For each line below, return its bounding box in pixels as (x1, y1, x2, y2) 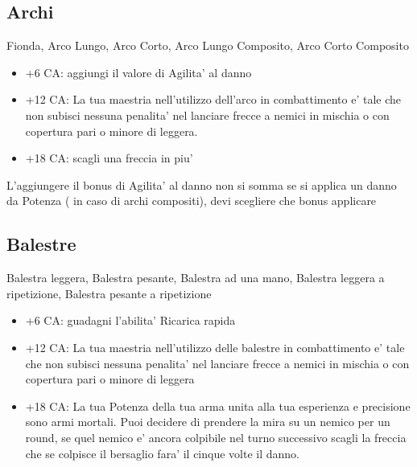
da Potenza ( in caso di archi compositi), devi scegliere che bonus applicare (6, 192, 377, 209)
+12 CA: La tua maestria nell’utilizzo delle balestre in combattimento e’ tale (25, 338, 405, 355)
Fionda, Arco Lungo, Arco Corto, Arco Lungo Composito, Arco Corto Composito (6, 37, 409, 54)
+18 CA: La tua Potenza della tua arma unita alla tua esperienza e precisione (25, 397, 411, 414)
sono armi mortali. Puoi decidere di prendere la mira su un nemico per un (25, 413, 390, 430)
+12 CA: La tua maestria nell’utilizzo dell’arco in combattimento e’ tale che (25, 91, 401, 108)
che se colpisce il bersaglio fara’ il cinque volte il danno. (25, 444, 299, 461)
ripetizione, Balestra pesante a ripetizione (6, 285, 212, 301)
